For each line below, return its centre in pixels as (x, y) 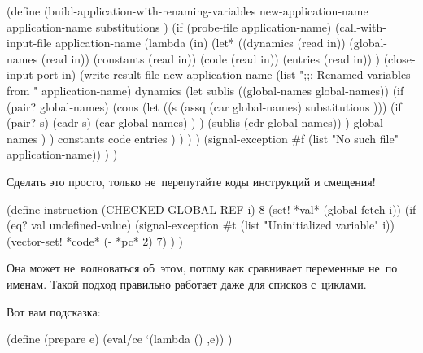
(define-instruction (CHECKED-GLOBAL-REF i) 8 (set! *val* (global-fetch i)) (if (211, 209)
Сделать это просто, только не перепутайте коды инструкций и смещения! (191, 181)
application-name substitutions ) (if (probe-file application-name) (169, 26)
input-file (29, 43)
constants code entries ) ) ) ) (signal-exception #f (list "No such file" (228, 138)
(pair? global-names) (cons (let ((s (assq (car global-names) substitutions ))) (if (204, 106)
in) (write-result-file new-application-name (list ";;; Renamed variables (236, 74)
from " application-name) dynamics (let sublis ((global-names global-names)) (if (205, 90)
